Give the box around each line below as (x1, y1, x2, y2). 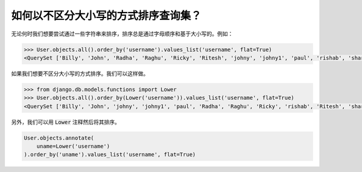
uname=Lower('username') (36, 143, 110, 150)
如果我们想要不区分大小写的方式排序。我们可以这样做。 (11, 70, 149, 77)
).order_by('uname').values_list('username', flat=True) (24, 151, 196, 158)
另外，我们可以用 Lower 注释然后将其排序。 (11, 118, 121, 126)
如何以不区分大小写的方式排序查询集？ (11, 9, 202, 22)
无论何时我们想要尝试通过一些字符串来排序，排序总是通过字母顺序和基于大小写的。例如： (11, 30, 233, 37)
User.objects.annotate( (24, 134, 95, 141)
